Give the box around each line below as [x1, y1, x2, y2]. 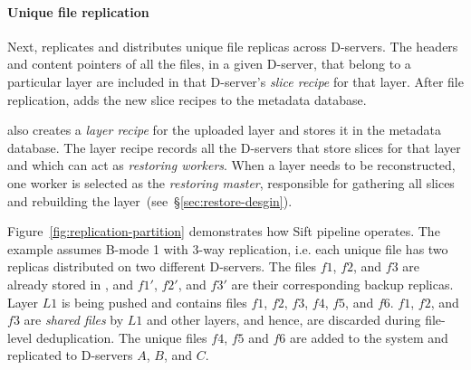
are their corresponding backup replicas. [231, 274, 454, 293]
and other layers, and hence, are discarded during [146, 310, 421, 329]
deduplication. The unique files [35, 327, 207, 346]
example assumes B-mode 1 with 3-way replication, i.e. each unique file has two [7, 239, 448, 258]
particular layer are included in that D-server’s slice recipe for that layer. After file [7, 71, 464, 90]
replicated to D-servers [7, 346, 133, 365]
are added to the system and [290, 327, 448, 346]
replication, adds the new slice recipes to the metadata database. [7, 90, 367, 109]
